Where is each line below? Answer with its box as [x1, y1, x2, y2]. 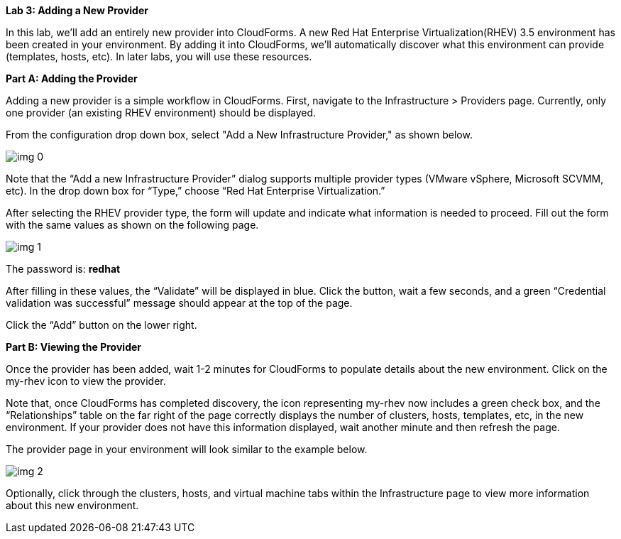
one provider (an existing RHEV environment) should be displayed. [6, 107, 317, 119]
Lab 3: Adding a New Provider [6, 4, 148, 16]
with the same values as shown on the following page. [6, 219, 259, 231]
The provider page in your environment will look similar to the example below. [6, 443, 368, 455]
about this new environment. [6, 499, 139, 511]
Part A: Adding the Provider [6, 72, 138, 85]
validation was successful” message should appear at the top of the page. [6, 297, 353, 309]
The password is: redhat [6, 263, 121, 275]
